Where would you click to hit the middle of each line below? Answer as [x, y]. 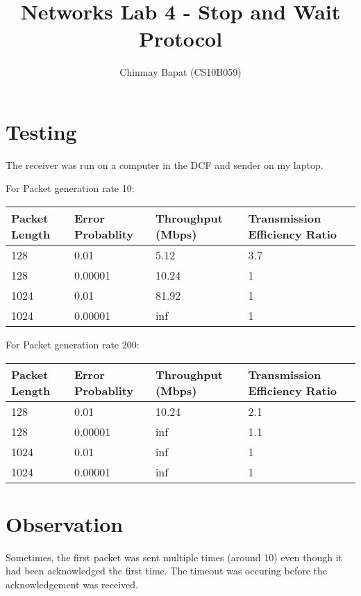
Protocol [180, 39]
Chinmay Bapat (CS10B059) [180, 72]
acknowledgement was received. [72, 584]
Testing [41, 131]
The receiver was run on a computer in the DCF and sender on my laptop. [165, 164]
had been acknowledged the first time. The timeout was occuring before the [167, 571]
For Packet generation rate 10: [70, 188]
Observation [65, 523]
